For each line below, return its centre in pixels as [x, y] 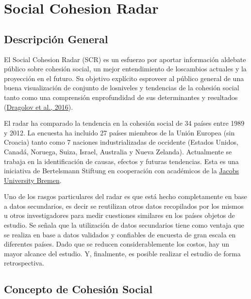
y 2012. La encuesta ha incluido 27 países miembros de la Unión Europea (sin [119, 132]
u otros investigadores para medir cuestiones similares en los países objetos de [119, 215]
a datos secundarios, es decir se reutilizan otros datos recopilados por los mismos [124, 206]
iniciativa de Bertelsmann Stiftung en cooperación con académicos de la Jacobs [122, 171]
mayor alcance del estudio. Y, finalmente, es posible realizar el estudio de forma [122, 253]
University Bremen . [33, 180]
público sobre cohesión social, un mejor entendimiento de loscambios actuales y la [125, 69]
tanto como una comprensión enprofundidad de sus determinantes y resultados [121, 97]
